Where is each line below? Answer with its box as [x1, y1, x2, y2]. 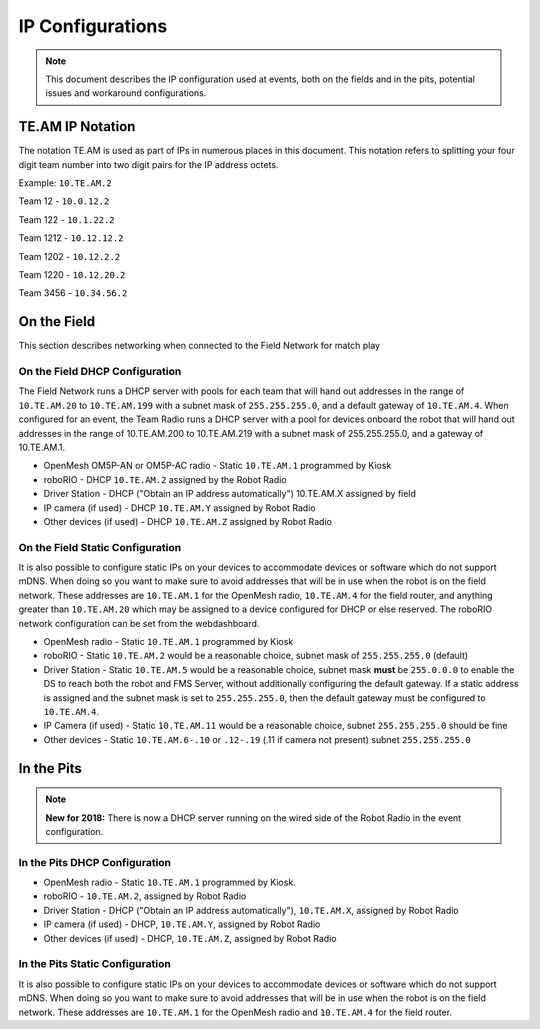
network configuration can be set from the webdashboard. [18, 617, 260, 629]
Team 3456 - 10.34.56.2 [18, 287, 128, 299]
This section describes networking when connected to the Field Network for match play [18, 340, 380, 352]
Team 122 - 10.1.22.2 [18, 213, 115, 225]
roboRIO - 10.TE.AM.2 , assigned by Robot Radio [43, 890, 247, 902]
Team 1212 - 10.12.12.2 [18, 232, 124, 244]
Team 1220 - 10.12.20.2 [18, 268, 126, 280]
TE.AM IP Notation [18, 118, 136, 135]
